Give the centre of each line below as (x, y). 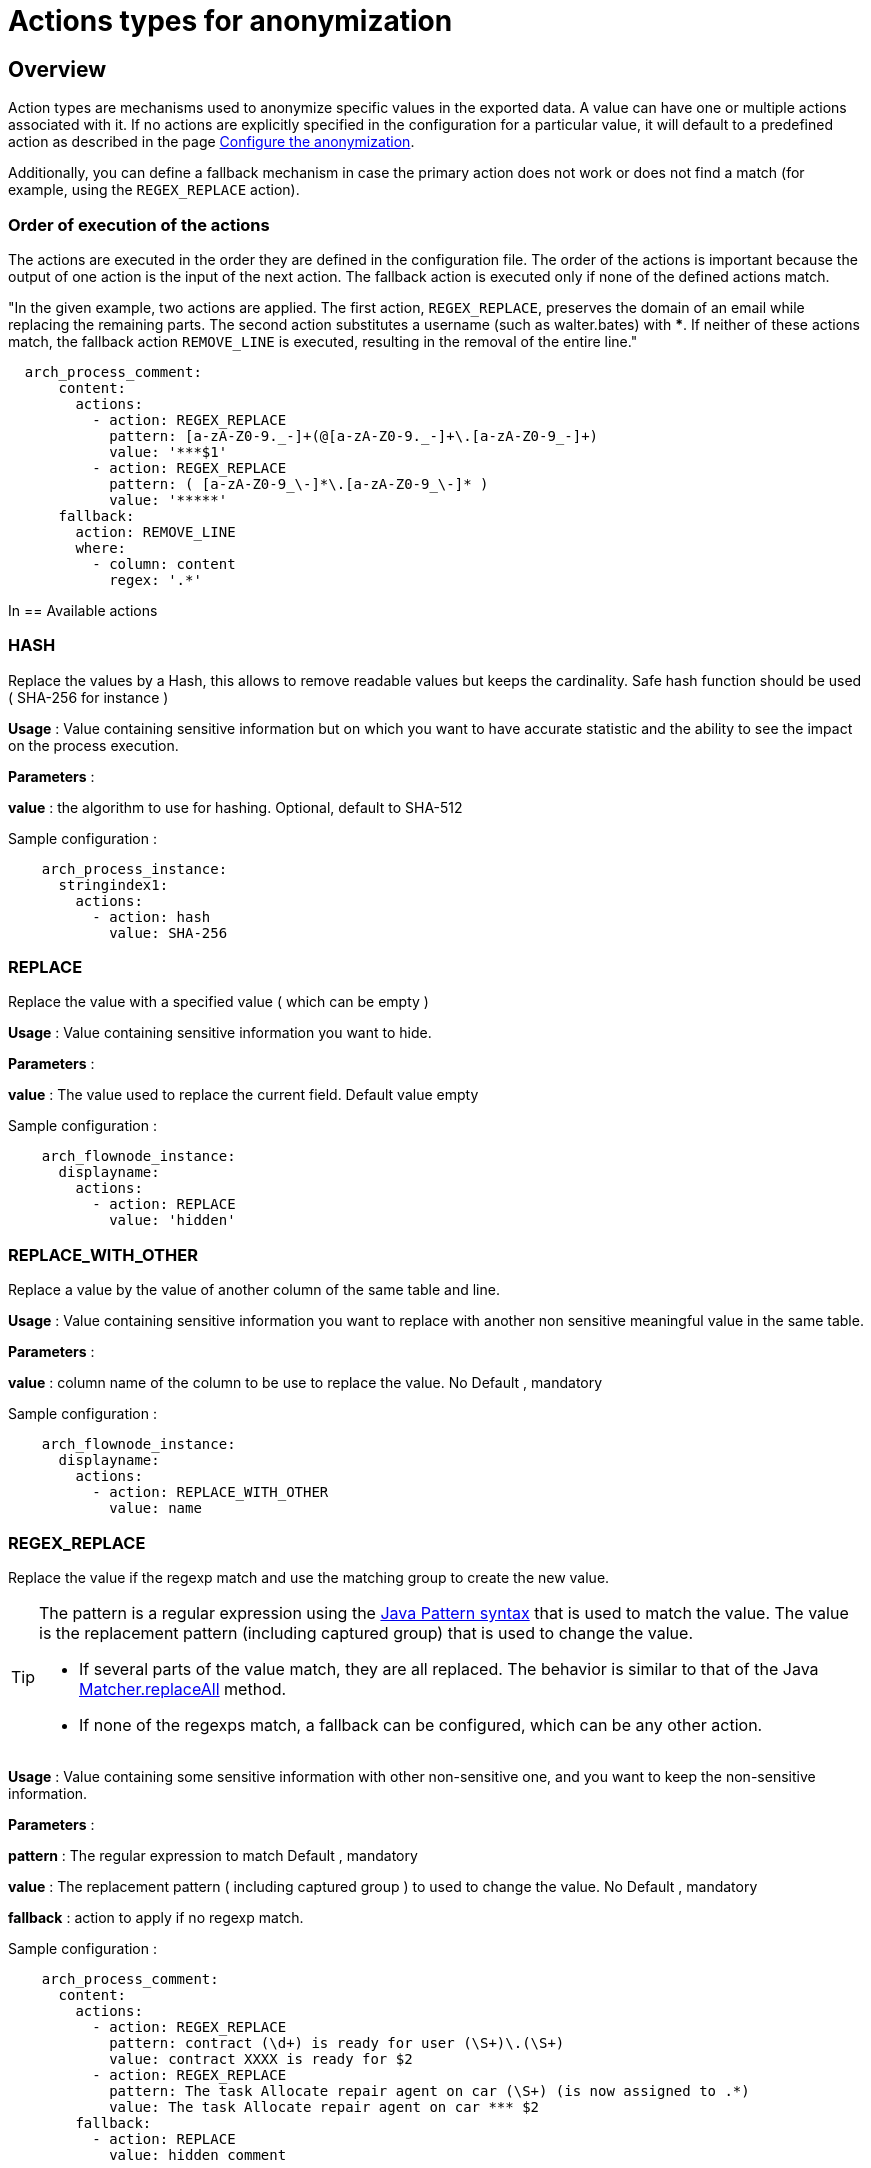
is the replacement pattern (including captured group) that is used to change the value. (366, 1632)
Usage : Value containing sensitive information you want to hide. (220, 1033)
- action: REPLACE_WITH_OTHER (210, 1492)
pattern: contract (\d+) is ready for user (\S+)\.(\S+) (337, 2042)
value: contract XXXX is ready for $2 (261, 2058)
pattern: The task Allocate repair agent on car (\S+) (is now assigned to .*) (429, 2090)
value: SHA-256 (168, 932)
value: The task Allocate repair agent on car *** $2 (324, 2106)
